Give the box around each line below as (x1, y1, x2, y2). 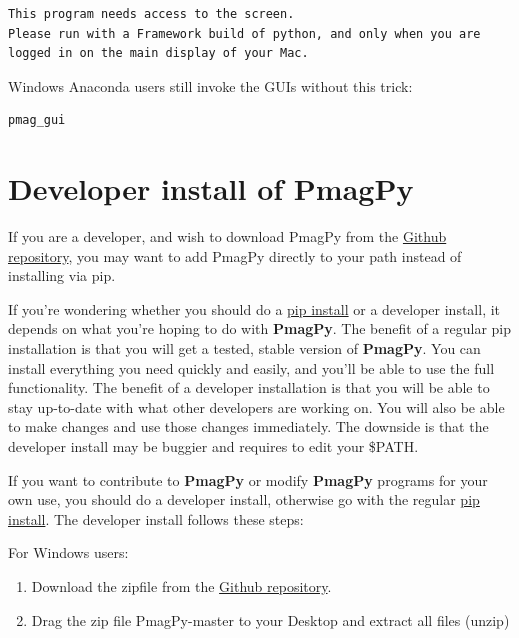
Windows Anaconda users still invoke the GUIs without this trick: (8, 75, 413, 96)
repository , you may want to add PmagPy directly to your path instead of (8, 245, 462, 266)
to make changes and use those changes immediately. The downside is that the (8, 416, 489, 437)
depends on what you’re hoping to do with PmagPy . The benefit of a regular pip (8, 318, 511, 339)
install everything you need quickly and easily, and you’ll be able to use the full (8, 357, 495, 378)
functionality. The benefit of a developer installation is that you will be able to (8, 377, 490, 398)
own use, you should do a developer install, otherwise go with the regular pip (8, 489, 480, 510)
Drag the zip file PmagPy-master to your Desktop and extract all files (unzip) (31, 609, 510, 630)
